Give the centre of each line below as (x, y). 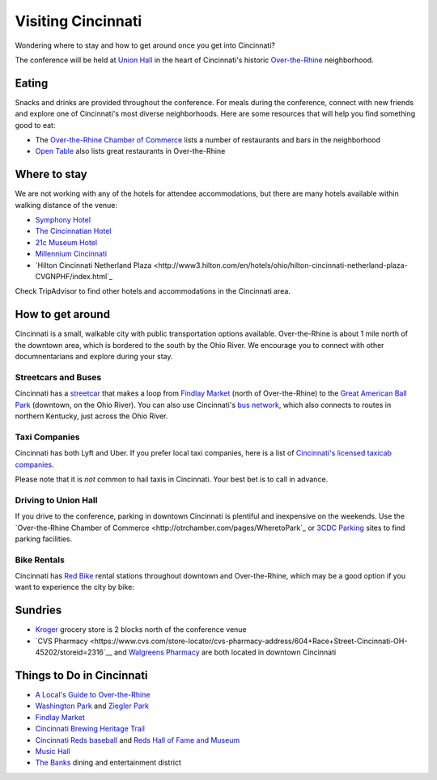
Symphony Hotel (63, 220)
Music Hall (53, 751)
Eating (32, 83)
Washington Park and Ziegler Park (92, 706)
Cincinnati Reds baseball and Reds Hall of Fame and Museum (138, 740)
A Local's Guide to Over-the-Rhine (93, 695)
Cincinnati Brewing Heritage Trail (90, 729)
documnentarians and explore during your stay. (94, 357)
